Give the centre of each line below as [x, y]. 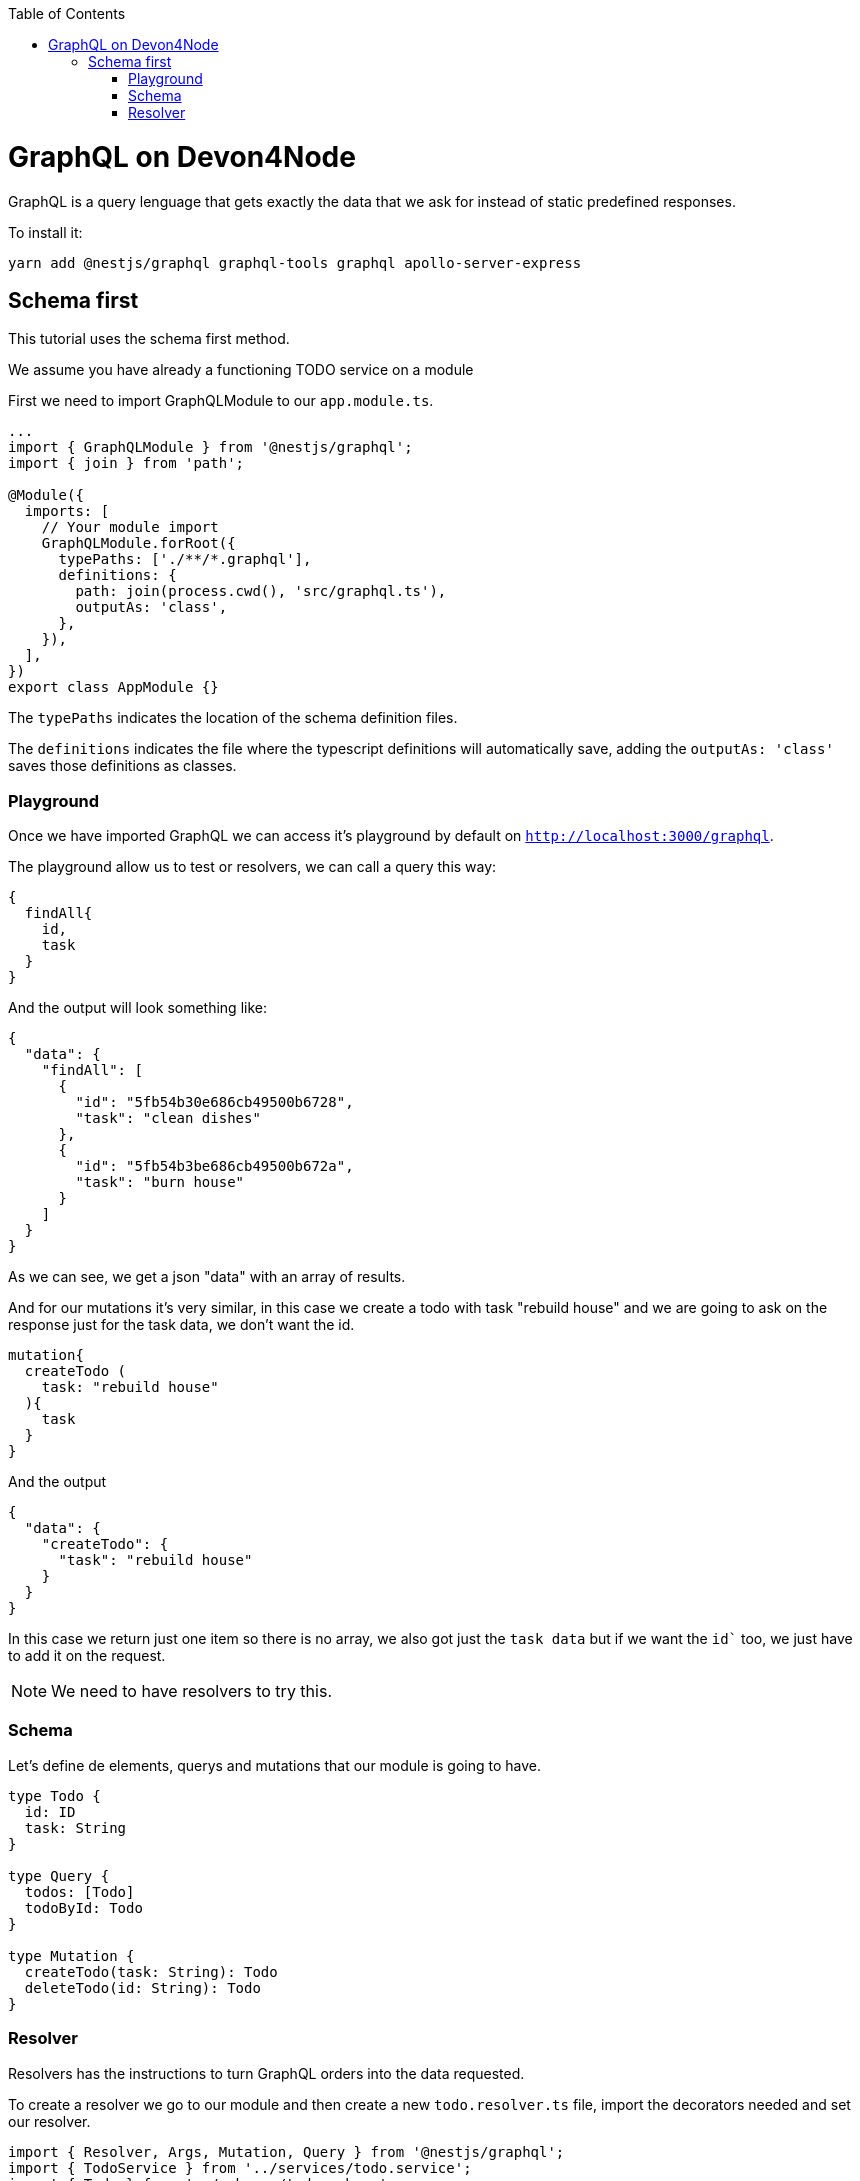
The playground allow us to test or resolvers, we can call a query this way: [252, 867]
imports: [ [67, 511]
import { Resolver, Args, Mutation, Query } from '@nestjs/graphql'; [286, 2151]
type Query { [59, 1875]
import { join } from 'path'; [126, 463]
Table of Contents [67, 13]
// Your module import [130, 527]
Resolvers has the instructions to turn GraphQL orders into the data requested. [266, 2073]
